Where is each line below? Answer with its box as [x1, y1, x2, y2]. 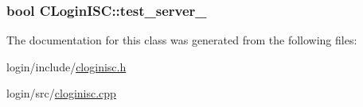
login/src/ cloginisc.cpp [6, 85, 116, 101]
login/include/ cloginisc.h [6, 58, 127, 75]
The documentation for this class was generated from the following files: [6, 32, 357, 48]
